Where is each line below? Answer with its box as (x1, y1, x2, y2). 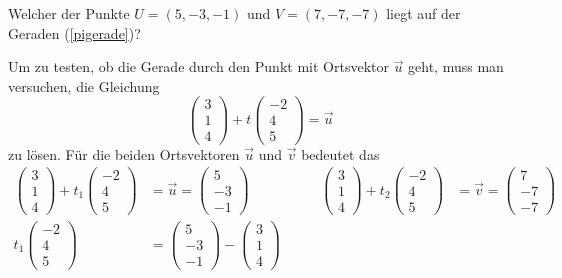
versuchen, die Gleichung (8, 75, 160, 96)
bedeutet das (301, 143, 380, 164)
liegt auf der (386, 3, 461, 23)
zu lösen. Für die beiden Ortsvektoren (8, 143, 240, 164)
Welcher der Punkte (8, 3, 130, 23)
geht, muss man (408, 56, 504, 77)
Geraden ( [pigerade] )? (8, 22, 141, 43)
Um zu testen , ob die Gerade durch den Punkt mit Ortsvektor (8, 56, 389, 77)
